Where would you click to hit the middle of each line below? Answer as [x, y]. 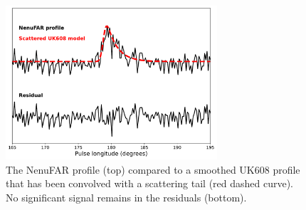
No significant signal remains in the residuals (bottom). [126, 197]
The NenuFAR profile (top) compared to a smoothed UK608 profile [153, 169]
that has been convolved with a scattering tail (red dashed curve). [150, 183]
